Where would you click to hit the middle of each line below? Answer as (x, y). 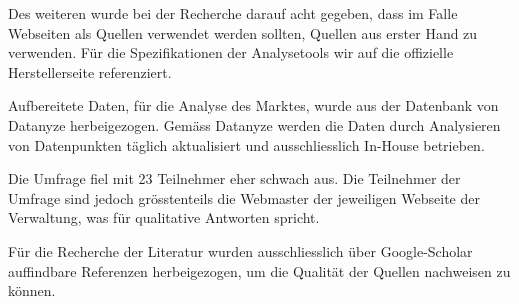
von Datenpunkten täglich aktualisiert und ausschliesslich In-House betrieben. (246, 144)
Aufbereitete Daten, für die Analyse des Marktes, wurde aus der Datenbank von (253, 105)
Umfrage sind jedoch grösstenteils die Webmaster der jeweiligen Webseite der (244, 197)
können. (32, 290)
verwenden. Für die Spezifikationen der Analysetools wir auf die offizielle (231, 52)
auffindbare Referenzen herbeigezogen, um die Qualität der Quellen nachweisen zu (259, 270)
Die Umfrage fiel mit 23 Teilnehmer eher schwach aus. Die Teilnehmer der (234, 178)
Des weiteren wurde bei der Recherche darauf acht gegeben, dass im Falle (233, 13)
